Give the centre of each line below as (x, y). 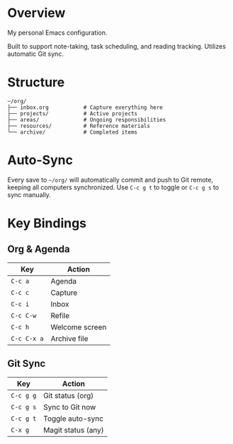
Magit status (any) (74, 430)
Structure (36, 82)
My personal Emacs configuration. (57, 33)
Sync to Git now (70, 407)
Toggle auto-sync (74, 419)
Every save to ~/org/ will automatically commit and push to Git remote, (110, 180)
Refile (60, 315)
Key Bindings (47, 223)
